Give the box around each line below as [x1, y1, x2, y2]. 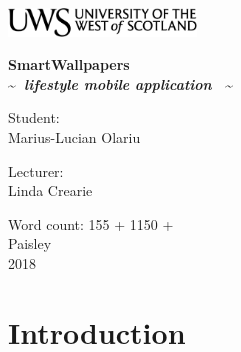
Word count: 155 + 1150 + [8, 213, 174, 234]
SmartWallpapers [8, 54, 130, 75]
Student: [8, 107, 60, 128]
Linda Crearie [8, 180, 93, 201]
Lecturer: [8, 160, 64, 181]
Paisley [8, 233, 52, 254]
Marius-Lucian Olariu [8, 127, 141, 148]
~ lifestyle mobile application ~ [8, 73, 234, 94]
